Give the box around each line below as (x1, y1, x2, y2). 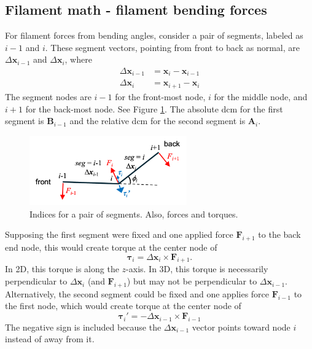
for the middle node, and (214, 90, 308, 103)
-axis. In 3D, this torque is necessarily (126, 262, 268, 275)
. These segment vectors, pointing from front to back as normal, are (45, 41, 300, 53)
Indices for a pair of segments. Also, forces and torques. (29, 207, 238, 220)
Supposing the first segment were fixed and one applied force (5, 228, 233, 241)
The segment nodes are (5, 90, 92, 103)
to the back (258, 228, 301, 241)
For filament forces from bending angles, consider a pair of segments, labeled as (5, 29, 303, 42)
